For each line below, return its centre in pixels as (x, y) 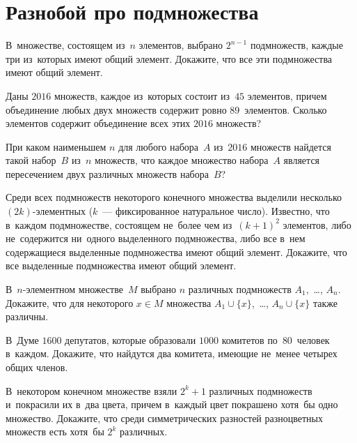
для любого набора (159, 146)
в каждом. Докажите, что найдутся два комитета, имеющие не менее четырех (172, 353)
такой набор (31, 160)
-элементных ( (63, 211)
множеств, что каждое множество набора (181, 160)
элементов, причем (287, 95)
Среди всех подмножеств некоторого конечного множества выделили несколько (174, 197)
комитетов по (249, 339)
